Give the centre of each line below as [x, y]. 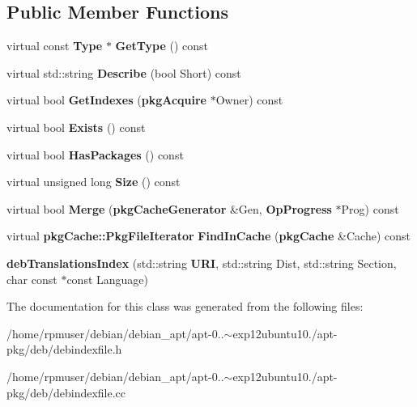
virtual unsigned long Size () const [94, 182]
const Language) [107, 279]
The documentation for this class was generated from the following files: [185, 306]
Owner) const [249, 100]
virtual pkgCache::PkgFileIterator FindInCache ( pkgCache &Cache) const [208, 236]
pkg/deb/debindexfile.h [64, 349]
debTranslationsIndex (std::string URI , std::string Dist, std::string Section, [202, 263]
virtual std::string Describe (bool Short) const [124, 72]
